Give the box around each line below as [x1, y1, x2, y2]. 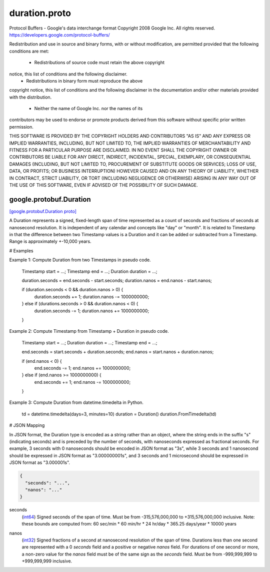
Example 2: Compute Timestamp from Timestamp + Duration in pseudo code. [9, 328, 169, 334]
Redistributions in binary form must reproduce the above [26, 78, 143, 84]
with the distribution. [9, 94, 52, 100]
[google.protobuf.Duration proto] [9, 208, 77, 214]
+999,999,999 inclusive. [21, 558, 72, 564]
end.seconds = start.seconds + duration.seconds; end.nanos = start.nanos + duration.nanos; [21, 349, 214, 355]
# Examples [9, 248, 33, 254]
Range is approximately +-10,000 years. [9, 238, 92, 245]
